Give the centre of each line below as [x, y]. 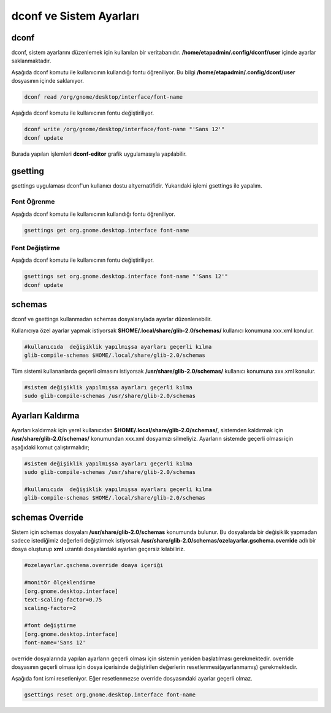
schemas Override [48, 517]
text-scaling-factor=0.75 [63, 600]
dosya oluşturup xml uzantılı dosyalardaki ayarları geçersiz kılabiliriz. [98, 549]
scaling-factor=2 [50, 608]
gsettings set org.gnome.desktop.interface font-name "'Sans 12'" [126, 276]
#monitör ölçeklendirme [60, 583]
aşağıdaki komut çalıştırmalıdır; [51, 447]
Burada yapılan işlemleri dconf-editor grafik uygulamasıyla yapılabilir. [99, 154]
